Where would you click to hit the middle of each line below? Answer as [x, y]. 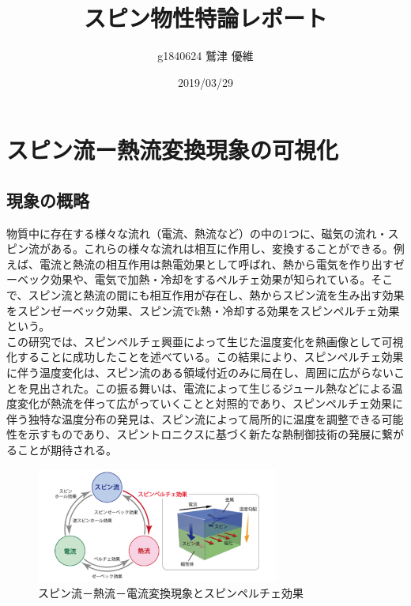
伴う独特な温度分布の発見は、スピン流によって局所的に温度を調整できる [194, 418]
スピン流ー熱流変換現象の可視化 [173, 150]
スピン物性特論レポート [205, 18]
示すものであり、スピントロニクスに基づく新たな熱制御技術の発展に [205, 434]
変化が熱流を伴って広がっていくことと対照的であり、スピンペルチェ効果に [210, 403]
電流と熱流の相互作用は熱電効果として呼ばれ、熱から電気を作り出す [216, 263]
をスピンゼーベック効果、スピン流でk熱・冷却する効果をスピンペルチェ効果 [203, 310]
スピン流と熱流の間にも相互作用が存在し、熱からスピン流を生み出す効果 [216, 295]
